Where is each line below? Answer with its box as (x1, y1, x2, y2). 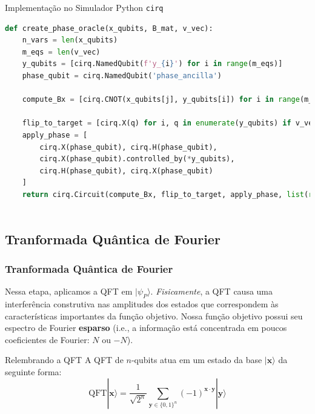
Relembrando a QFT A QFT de (5, 353, 124, 366)
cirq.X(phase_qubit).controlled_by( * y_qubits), (39, 155, 235, 164)
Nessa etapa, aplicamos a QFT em (5, 285, 133, 298)
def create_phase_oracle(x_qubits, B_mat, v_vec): (5, 24, 213, 33)
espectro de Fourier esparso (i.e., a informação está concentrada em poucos (5, 321, 287, 334)
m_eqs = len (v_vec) (22, 47, 101, 56)
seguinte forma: (5, 365, 62, 378)
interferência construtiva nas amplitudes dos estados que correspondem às (5, 297, 279, 310)
